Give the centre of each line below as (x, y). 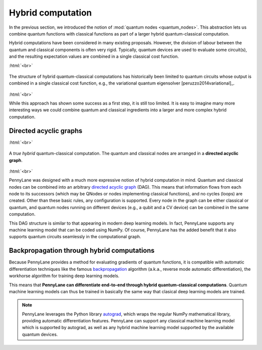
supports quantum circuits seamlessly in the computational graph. (75, 237)
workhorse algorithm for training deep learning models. (64, 276)
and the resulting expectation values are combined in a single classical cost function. (94, 56)
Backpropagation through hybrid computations (82, 251)
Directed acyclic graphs (46, 131)
